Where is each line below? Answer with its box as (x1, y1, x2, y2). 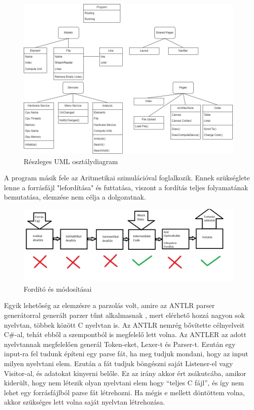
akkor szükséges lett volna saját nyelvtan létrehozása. (4, 397, 165, 407)
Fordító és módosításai (24, 283, 92, 294)
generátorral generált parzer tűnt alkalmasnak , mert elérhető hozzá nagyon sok (4, 309, 245, 320)
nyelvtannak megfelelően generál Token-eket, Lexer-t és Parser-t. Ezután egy (4, 339, 236, 349)
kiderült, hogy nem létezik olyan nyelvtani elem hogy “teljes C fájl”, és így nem (4, 377, 244, 388)
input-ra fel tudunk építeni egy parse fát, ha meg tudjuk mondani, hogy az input (4, 348, 249, 359)
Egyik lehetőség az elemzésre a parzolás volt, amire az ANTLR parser (4, 300, 215, 310)
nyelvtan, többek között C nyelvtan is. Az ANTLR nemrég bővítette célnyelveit (4, 319, 245, 330)
